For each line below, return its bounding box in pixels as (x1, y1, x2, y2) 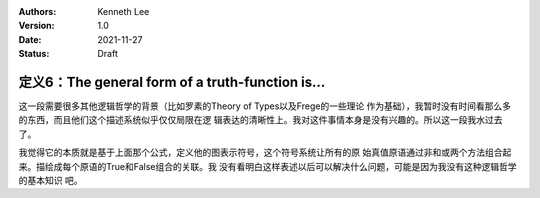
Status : (18, 48, 50, 60)
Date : (18, 33, 42, 45)
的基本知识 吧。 (18, 175, 83, 187)
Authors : (18, 6, 57, 17)
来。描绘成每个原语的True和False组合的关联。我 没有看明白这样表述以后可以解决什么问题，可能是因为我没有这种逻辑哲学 (18, 160, 517, 172)
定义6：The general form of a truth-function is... (18, 73, 326, 90)
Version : (18, 20, 55, 32)
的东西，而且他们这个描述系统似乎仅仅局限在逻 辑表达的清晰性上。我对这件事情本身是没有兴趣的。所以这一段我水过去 (18, 114, 503, 126)
